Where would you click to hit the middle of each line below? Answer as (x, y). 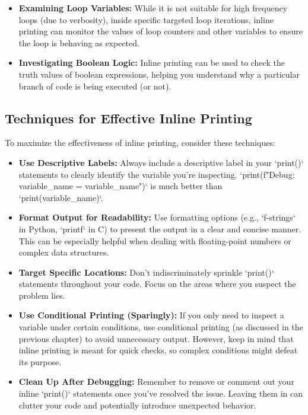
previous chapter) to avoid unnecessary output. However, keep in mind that (156, 338)
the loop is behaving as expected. (79, 42)
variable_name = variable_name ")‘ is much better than (120, 186)
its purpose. (40, 361)
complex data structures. (64, 252)
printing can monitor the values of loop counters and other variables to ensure (161, 31)
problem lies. (42, 295)
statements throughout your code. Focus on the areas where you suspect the (157, 284)
